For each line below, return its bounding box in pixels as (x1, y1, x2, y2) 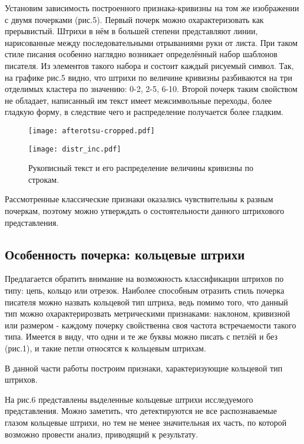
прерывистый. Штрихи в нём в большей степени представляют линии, (5, 25, 258, 37)
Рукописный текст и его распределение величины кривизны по (28, 162, 253, 174)
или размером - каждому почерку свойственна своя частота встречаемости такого (5, 318, 296, 331)
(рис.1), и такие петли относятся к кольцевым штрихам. (5, 341, 206, 354)
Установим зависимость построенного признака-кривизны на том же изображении (5, 2, 299, 14)
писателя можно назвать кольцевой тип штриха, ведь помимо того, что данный (5, 295, 288, 308)
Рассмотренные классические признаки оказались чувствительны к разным (5, 193, 273, 205)
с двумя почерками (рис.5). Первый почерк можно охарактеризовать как (5, 13, 264, 25)
